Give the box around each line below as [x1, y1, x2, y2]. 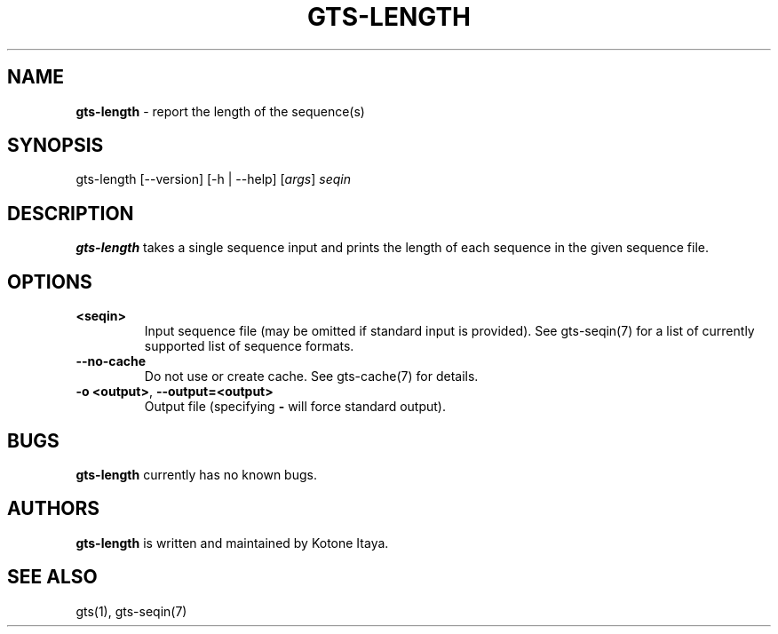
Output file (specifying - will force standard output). [144, 399, 446, 415]
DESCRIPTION [7, 202, 134, 225]
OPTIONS [7, 270, 92, 293]
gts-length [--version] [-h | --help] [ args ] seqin [75, 171, 351, 187]
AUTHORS [7, 497, 100, 520]
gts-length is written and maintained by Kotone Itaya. [75, 535, 389, 551]
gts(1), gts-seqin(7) [75, 603, 187, 619]
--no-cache [75, 353, 147, 369]
